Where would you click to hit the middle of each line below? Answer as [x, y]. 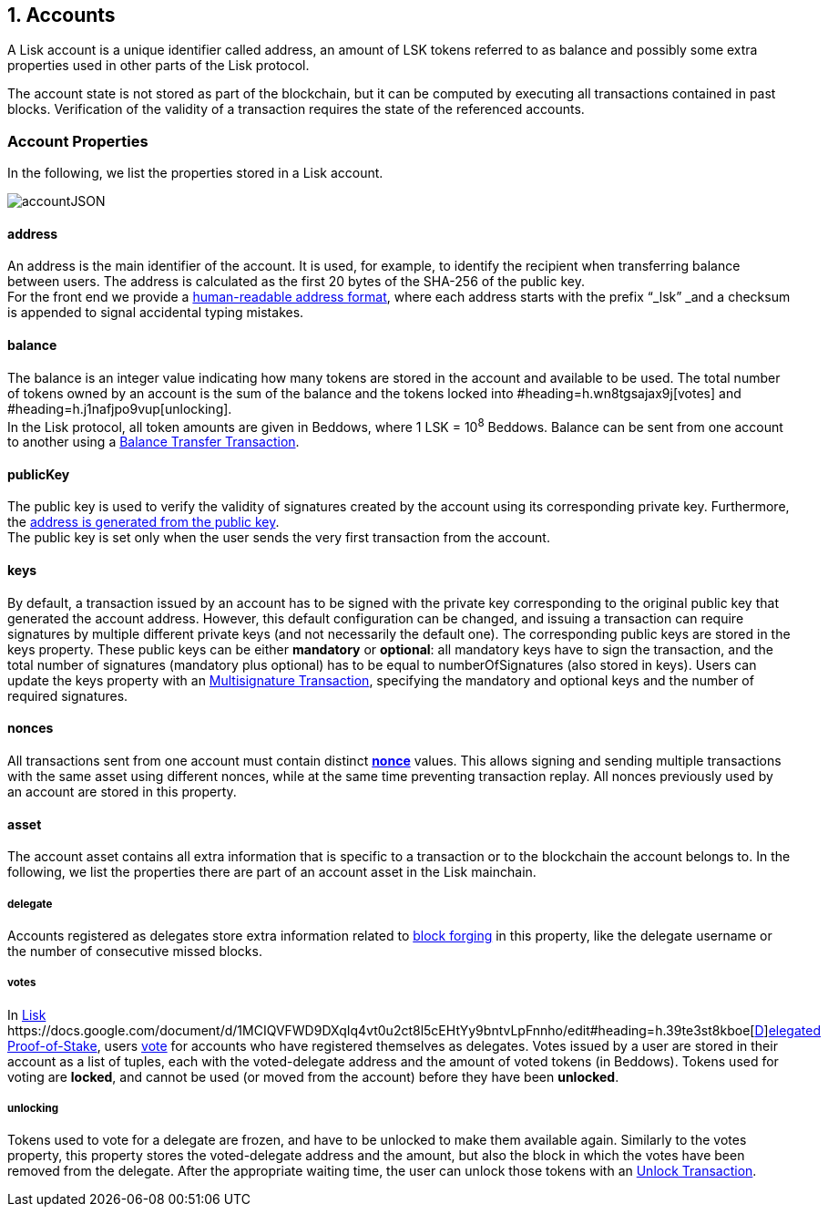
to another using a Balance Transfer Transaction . [153, 442]
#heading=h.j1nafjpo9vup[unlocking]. [120, 408]
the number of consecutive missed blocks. [135, 951]
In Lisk [27, 1014]
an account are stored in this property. [122, 791]
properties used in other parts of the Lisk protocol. [158, 66]
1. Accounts [61, 15]
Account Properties [78, 141]
